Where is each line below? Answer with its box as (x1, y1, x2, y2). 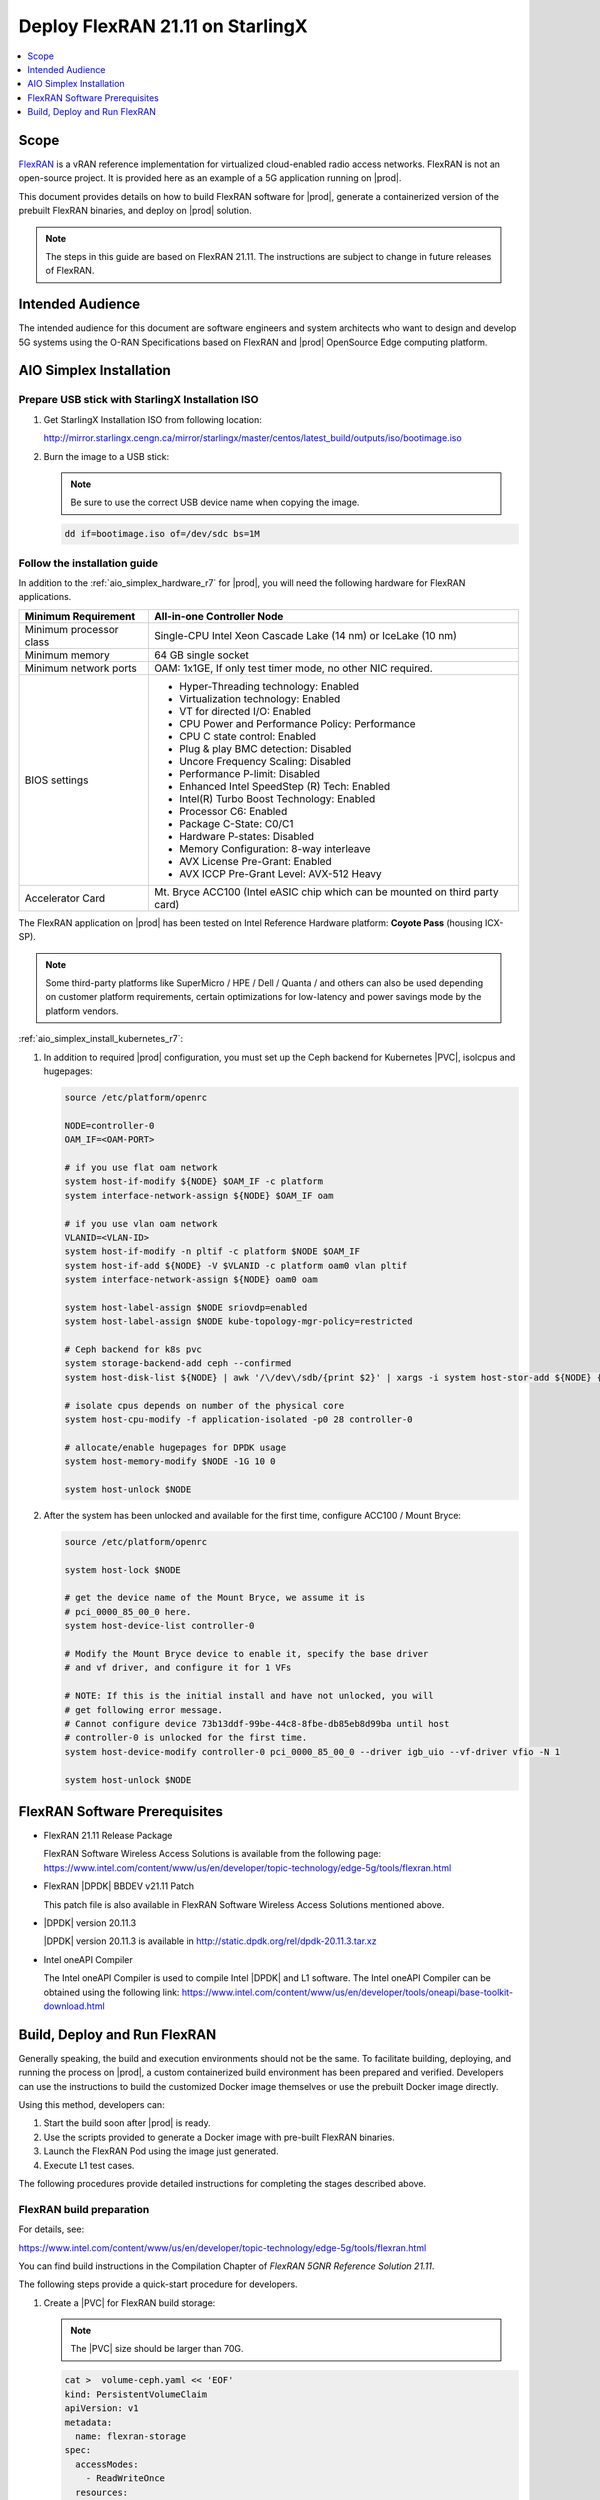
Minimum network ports (24, 661, 137, 675)
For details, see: (18, 2223, 85, 2235)
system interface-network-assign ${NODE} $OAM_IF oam (64, 1190, 334, 1201)
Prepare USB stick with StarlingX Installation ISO (18, 393, 259, 407)
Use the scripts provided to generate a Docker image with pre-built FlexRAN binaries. (43, 2131, 395, 2143)
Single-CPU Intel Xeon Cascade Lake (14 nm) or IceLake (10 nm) (153, 628, 457, 642)
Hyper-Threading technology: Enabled (178, 679, 360, 693)
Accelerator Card (24, 891, 106, 905)
